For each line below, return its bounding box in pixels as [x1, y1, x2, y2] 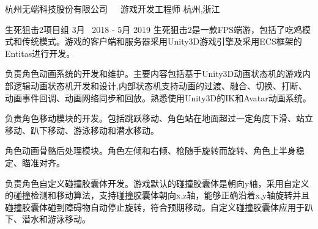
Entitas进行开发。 [5, 46, 75, 59]
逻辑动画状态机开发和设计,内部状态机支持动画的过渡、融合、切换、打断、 [13, 79, 307, 92]
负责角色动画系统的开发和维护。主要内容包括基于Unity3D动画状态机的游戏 [5, 67, 303, 80]
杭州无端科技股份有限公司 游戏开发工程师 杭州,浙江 [5, 2, 220, 15]
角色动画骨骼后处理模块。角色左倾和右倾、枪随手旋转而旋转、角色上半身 [5, 144, 296, 157]
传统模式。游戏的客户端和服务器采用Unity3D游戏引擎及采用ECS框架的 [21, 35, 302, 48]
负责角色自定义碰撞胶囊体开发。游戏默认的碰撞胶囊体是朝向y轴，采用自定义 [5, 176, 309, 189]
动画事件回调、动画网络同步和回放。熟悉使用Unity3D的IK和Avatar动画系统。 [5, 91, 311, 104]
